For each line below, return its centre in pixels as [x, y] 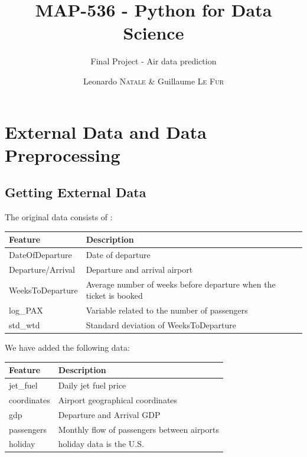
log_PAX [26, 310]
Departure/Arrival [42, 269]
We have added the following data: [67, 347]
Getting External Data [76, 192]
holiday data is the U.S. [101, 444]
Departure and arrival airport [139, 269]
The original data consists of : [59, 217]
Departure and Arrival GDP [109, 414]
